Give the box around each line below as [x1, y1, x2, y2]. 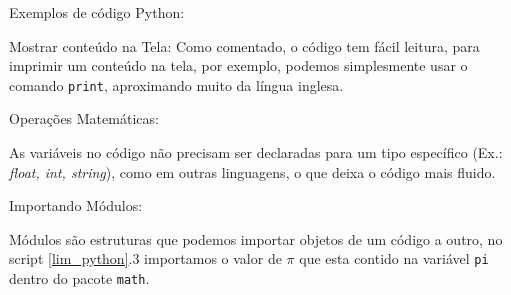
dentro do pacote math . [9, 268, 150, 289]
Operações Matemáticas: [9, 108, 159, 129]
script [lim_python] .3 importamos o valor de [9, 248, 282, 269]
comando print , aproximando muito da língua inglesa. [9, 74, 344, 95]
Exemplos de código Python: [9, 2, 185, 22]
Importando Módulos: [9, 195, 143, 216]
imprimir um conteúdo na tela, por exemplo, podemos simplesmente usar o [9, 55, 468, 76]
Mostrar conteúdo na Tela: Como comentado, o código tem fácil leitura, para [9, 35, 480, 56]
